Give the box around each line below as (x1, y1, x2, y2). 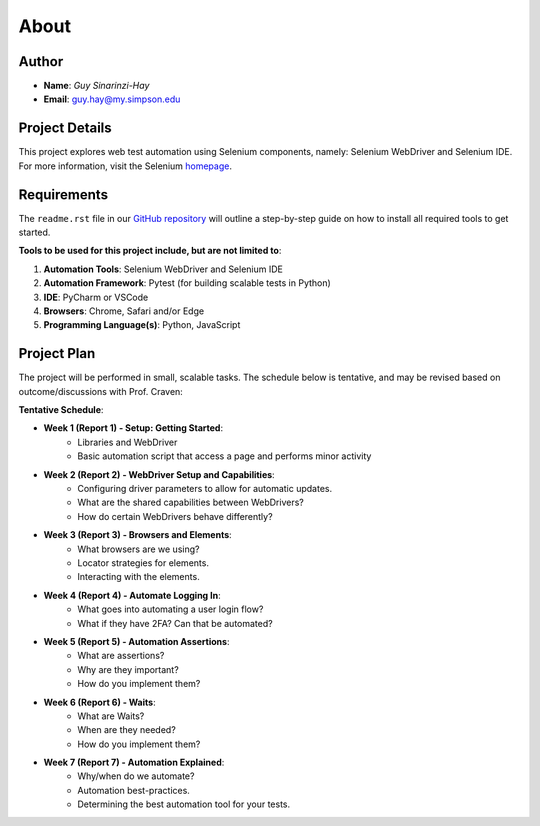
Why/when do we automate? (77, 770, 195, 782)
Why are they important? (77, 663, 179, 675)
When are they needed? (77, 724, 177, 736)
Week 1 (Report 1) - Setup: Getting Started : (43, 422, 224, 434)
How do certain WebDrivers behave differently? (77, 510, 274, 522)
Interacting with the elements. (77, 571, 200, 583)
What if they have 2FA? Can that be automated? (77, 617, 274, 629)
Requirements (18, 186, 109, 203)
